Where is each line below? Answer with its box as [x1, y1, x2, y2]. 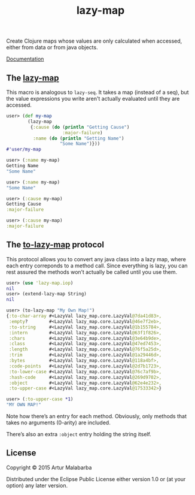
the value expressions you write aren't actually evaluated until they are [6, 95, 180, 102]
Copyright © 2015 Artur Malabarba [6, 464, 92, 471]
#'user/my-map [6, 146, 42, 153]
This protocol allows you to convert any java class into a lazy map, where [6, 255, 187, 262]
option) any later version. [6, 482, 68, 489]
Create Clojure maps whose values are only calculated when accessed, [6, 37, 182, 45]
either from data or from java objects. [6, 44, 98, 51]
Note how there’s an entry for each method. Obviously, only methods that [6, 413, 187, 420]
